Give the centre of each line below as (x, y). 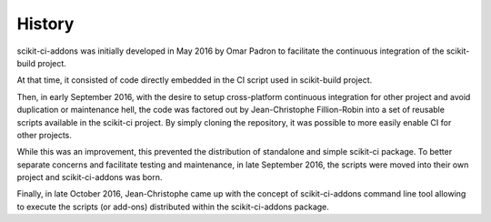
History (45, 24)
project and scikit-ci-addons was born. (90, 177)
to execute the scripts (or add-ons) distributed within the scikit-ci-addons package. (173, 207)
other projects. (45, 135)
